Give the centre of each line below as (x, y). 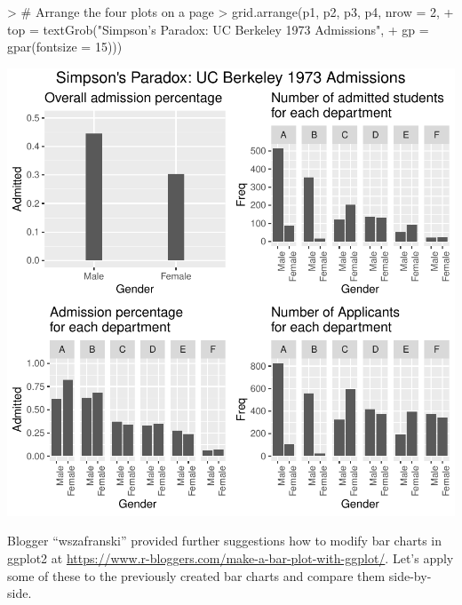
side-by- (410, 575)
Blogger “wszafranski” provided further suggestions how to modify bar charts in (225, 541)
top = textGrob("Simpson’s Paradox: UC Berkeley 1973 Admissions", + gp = (218, 29)
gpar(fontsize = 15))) (65, 47)
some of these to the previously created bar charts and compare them (196, 575)
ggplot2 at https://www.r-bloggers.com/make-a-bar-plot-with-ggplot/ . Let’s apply (231, 557)
